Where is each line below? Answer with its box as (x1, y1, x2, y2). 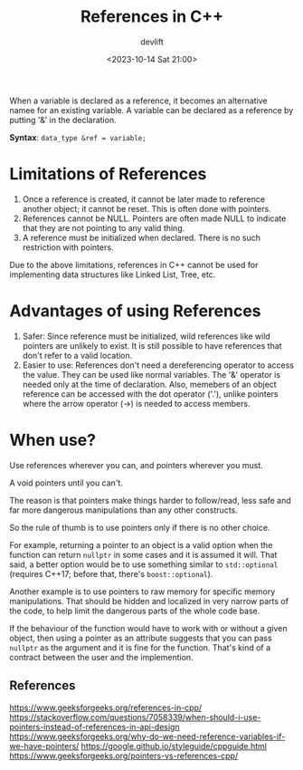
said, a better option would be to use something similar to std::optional (9, 559, 279, 570)
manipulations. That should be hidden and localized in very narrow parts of (9, 595, 289, 606)
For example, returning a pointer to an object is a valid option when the (9, 539, 273, 550)
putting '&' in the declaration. (9, 114, 117, 125)
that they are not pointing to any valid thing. (22, 222, 185, 233)
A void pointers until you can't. (9, 477, 124, 488)
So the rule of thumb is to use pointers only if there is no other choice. (9, 522, 270, 533)
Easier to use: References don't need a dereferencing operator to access (22, 360, 294, 371)
